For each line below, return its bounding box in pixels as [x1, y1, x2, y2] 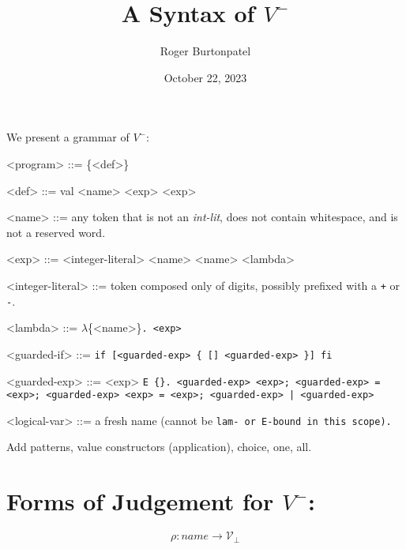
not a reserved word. [6, 224, 106, 240]
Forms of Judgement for [6, 485, 274, 517]
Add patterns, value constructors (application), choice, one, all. [6, 438, 312, 455]
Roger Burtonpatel [160, 43, 251, 59]
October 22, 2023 [164, 69, 247, 85]
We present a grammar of [6, 129, 130, 145]
